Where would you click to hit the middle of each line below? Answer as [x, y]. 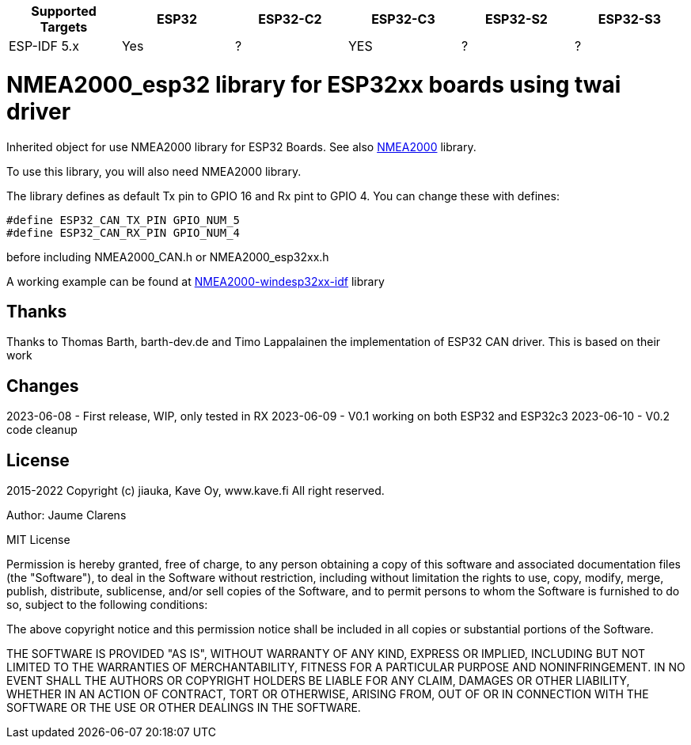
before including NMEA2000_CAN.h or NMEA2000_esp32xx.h [168, 257]
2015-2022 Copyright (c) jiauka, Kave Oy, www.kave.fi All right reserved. [196, 491]
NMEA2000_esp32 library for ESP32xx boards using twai [314, 84]
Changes [43, 386]
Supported [64, 11]
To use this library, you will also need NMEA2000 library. [154, 171]
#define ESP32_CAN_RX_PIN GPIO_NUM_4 [123, 232]
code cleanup [42, 430]
